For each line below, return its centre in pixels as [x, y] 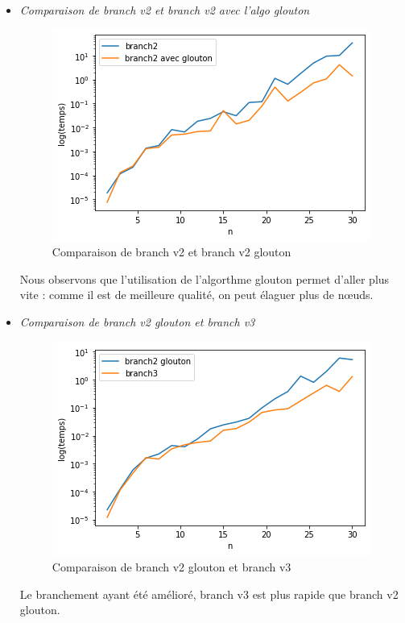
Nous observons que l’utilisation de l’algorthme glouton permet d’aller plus [205, 278]
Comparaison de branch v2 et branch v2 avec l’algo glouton [165, 10]
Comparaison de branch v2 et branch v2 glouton [172, 252]
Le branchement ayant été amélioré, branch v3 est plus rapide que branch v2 [209, 594]
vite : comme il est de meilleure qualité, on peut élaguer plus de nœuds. [196, 295]
